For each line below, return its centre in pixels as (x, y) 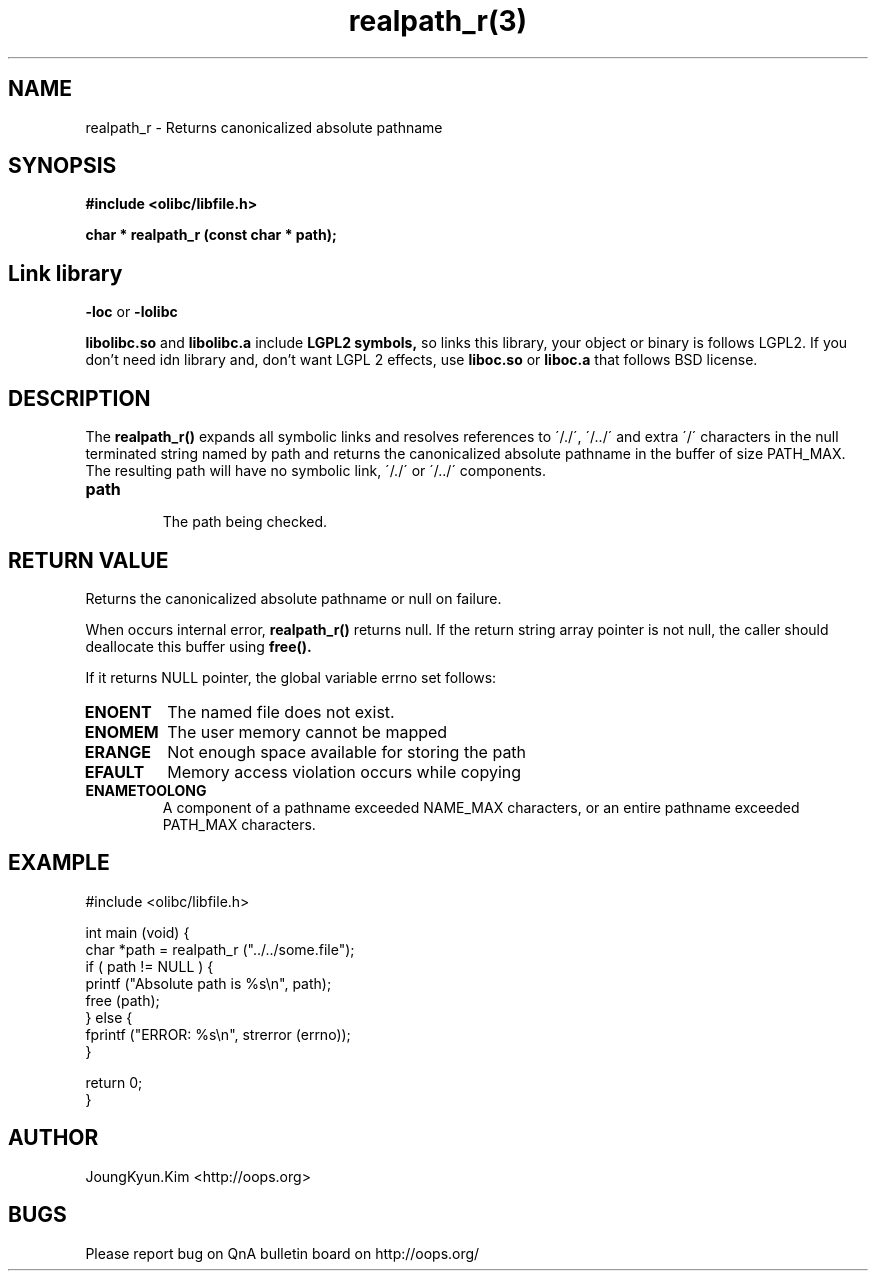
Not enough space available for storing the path (347, 751)
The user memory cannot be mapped (307, 731)
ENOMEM (121, 731)
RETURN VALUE (88, 560)
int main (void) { (137, 932)
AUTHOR (53, 1138)
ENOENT (118, 711)
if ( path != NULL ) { (149, 966)
